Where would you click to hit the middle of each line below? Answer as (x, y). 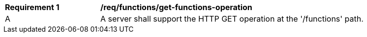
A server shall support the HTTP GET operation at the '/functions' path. (232, 19)
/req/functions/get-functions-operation (176, 7)
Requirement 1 (32, 7)
